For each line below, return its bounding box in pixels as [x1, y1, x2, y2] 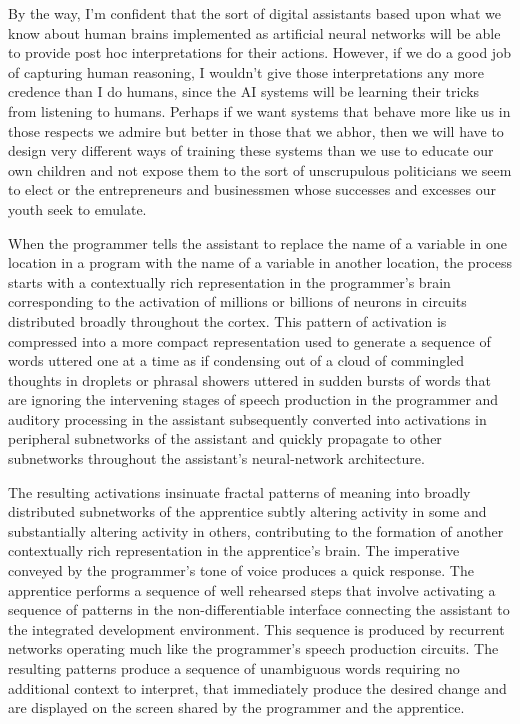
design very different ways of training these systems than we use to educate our [8, 140, 494, 161]
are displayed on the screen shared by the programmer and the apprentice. [8, 697, 465, 718]
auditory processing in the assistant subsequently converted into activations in [8, 408, 487, 429]
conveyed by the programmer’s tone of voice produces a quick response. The [8, 560, 474, 581]
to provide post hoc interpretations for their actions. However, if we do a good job [8, 42, 511, 63]
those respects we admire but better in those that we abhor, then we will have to [8, 120, 504, 141]
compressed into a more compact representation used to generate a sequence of [8, 330, 491, 351]
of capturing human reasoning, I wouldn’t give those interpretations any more [8, 61, 485, 82]
